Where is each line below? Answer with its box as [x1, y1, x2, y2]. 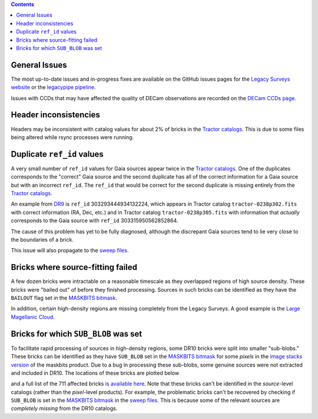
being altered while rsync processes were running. [11, 133, 134, 141]
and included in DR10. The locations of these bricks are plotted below [11, 369, 180, 377]
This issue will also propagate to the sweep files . [11, 247, 129, 254]
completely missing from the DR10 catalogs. [11, 405, 118, 412]
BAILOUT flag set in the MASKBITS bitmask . [11, 295, 117, 302]
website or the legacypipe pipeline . [11, 84, 97, 91]
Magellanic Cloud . [11, 313, 55, 321]
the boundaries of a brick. [11, 236, 74, 243]
